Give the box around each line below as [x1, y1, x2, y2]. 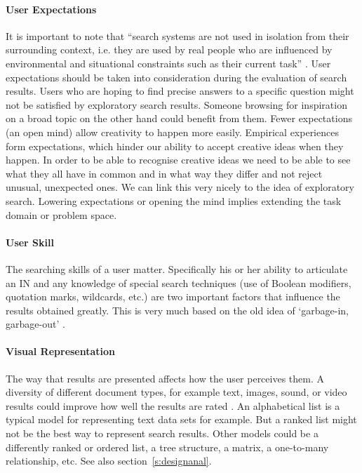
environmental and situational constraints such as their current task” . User [6, 55, 331, 70]
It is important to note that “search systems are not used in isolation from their [6, 28, 349, 43]
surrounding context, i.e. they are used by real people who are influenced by [6, 42, 333, 57]
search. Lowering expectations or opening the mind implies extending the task [6, 193, 342, 208]
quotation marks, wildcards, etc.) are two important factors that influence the [6, 289, 340, 304]
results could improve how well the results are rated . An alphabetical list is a [6, 398, 340, 413]
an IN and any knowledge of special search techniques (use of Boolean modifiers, [6, 275, 351, 290]
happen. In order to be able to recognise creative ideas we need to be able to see [6, 152, 351, 167]
